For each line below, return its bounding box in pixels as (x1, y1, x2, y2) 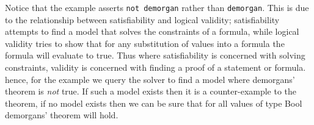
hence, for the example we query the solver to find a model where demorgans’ (5, 73, 295, 85)
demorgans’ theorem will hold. (5, 109, 119, 121)
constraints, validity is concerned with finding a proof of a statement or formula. (5, 61, 306, 74)
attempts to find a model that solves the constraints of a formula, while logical (5, 25, 299, 38)
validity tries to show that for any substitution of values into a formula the (5, 37, 285, 49)
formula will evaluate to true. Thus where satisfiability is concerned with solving (5, 49, 305, 62)
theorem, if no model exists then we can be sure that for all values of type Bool (5, 96, 302, 109)
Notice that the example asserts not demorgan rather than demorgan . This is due (5, 1, 309, 13)
